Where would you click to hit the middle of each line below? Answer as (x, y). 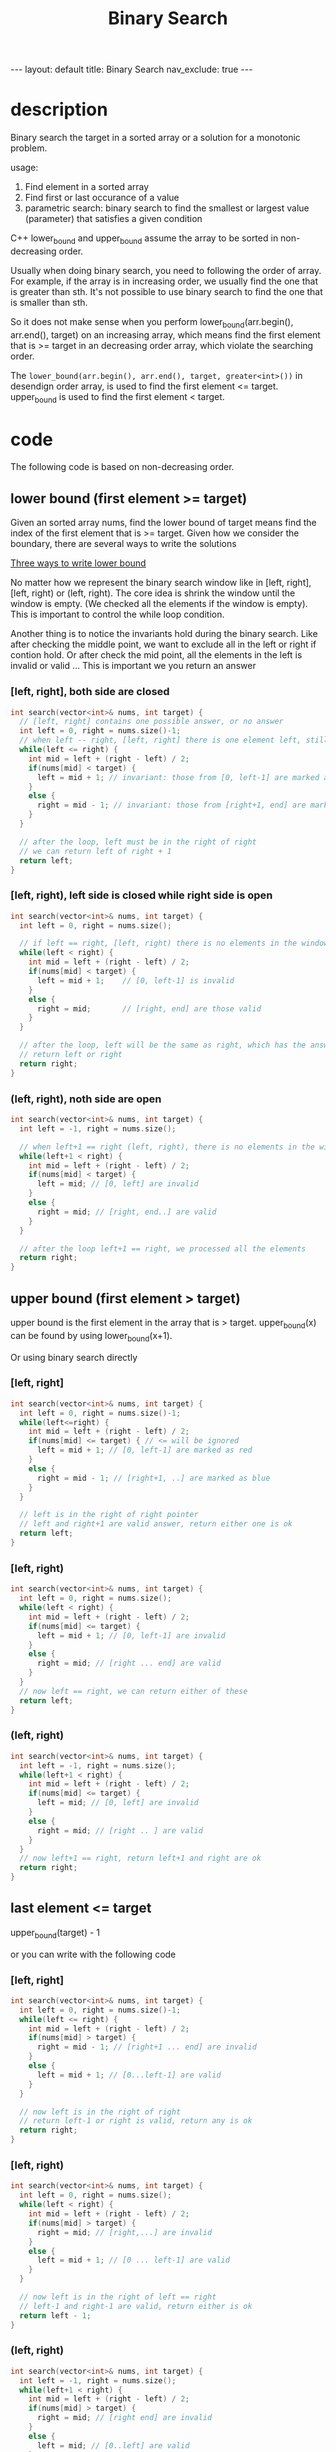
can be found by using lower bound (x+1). (91, 1336)
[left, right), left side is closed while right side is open (141, 895)
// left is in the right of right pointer (109, 1515)
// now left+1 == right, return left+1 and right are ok (140, 1858)
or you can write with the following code (93, 1954)
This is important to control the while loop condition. (117, 614)
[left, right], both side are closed (90, 692)
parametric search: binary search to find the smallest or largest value (167, 208)
